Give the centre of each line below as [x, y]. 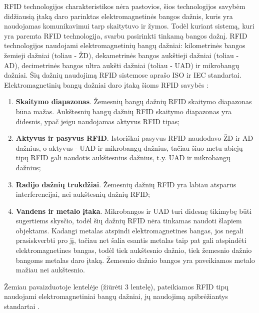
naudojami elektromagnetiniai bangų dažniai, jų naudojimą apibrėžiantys [116, 296]
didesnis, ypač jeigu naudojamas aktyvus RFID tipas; [98, 121]
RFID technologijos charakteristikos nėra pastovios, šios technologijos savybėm [125, 6]
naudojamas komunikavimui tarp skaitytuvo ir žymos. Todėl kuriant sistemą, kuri [129, 26]
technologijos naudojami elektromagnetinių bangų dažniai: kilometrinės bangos [125, 45]
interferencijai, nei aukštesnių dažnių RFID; [83, 194]
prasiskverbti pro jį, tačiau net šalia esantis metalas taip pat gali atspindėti [131, 240]
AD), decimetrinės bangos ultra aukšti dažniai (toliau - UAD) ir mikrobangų [122, 65]
